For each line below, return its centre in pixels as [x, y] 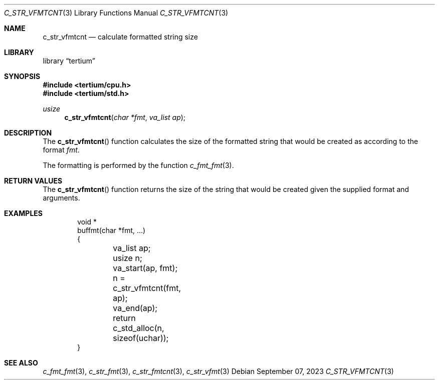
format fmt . [61, 150]
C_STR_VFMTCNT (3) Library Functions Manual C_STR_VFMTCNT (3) [116, 13]
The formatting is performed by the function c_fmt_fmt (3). [138, 165]
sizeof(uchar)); [141, 338]
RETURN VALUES [33, 181]
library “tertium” [69, 61]
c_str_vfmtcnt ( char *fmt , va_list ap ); [125, 117]
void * [87, 222]
